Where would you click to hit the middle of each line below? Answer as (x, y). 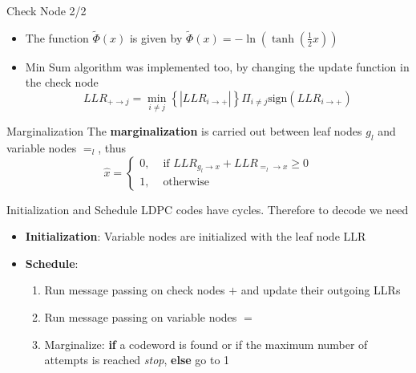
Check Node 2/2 (46, 10)
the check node (62, 82)
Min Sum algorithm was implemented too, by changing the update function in (217, 66)
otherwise (186, 182)
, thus (112, 148)
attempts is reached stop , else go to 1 (137, 360)
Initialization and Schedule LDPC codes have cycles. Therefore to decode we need (208, 209)
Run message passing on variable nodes (141, 316)
